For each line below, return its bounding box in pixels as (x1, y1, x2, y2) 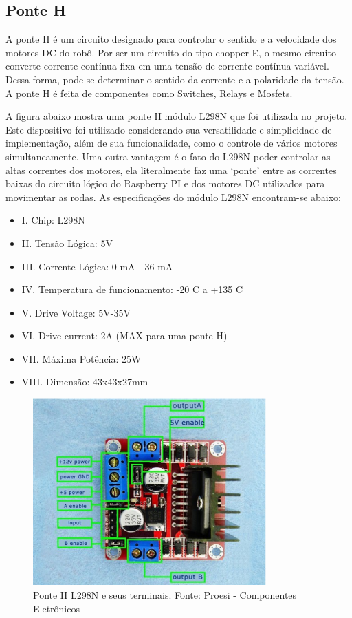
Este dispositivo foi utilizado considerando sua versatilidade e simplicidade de (5, 122, 332, 136)
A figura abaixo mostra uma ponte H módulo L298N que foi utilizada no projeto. (5, 109, 348, 123)
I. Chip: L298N (21, 213, 85, 227)
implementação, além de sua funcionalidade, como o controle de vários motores (5, 136, 338, 150)
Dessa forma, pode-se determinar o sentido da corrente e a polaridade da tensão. (5, 72, 344, 86)
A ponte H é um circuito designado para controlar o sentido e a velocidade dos (5, 32, 337, 46)
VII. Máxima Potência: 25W (21, 351, 142, 365)
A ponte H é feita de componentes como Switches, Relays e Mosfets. (5, 85, 293, 100)
